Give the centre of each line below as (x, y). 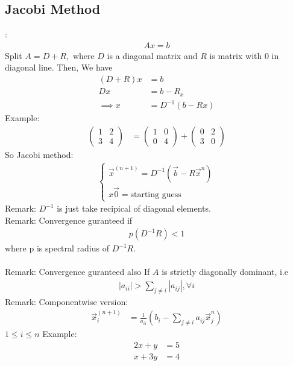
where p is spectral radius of (57, 248)
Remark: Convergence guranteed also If (77, 272)
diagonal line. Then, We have (59, 67)
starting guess (156, 194)
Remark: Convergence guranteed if (69, 220)
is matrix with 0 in (244, 55)
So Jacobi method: (39, 154)
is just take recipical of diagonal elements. (134, 208)
